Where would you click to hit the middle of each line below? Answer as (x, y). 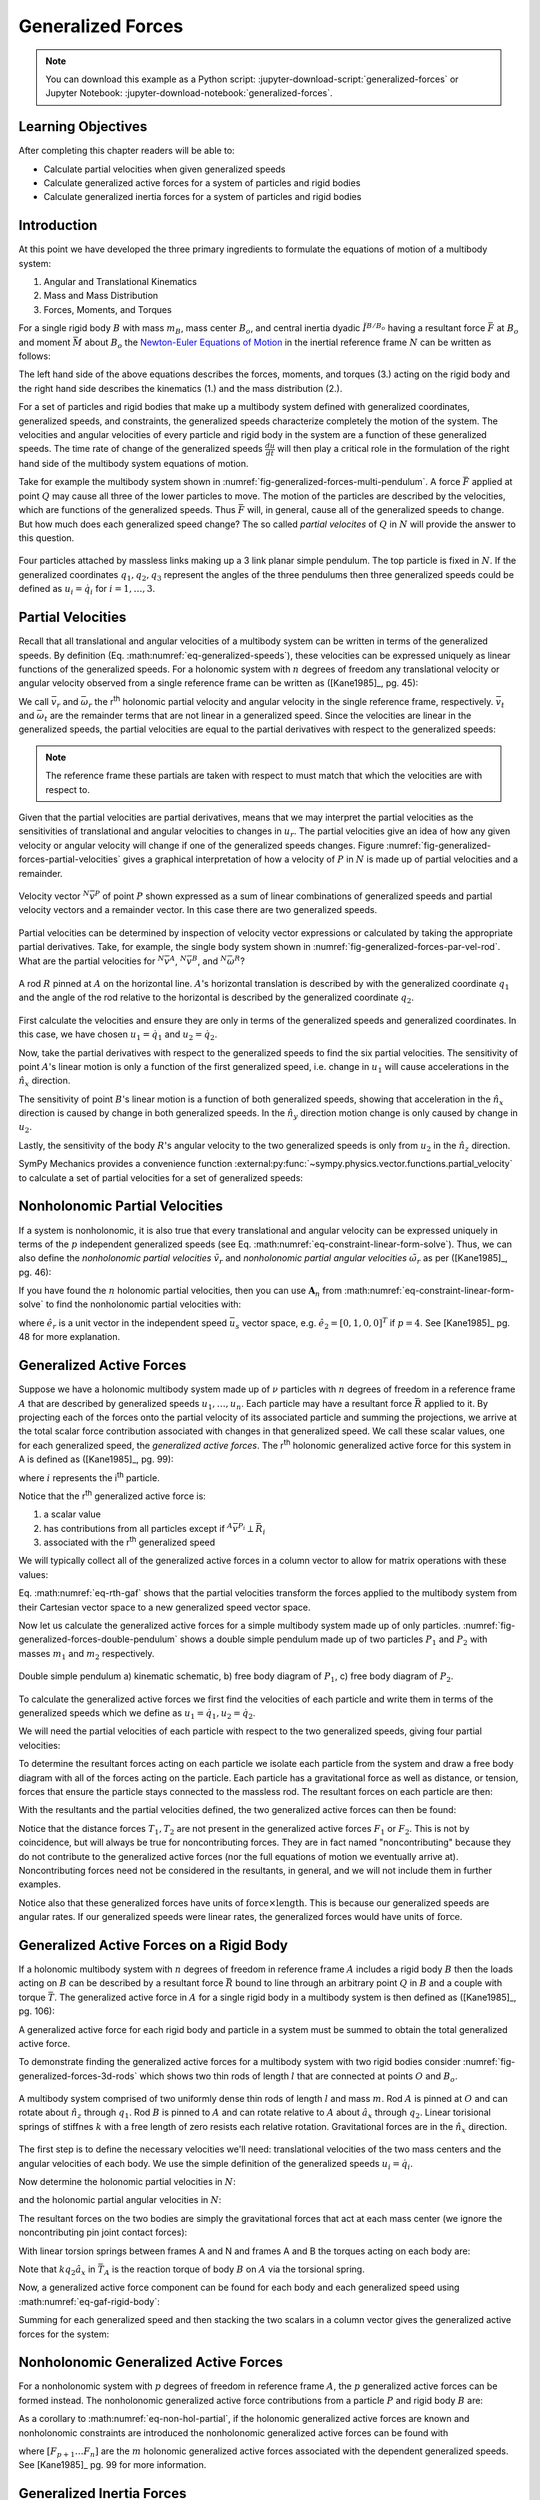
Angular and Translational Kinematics (120, 282)
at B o (507, 329)
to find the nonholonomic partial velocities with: (143, 1304)
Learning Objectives (83, 126)
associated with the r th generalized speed (129, 1542)
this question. (46, 538)
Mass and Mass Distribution (101, 296)
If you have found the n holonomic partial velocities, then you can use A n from (180, 1292)
